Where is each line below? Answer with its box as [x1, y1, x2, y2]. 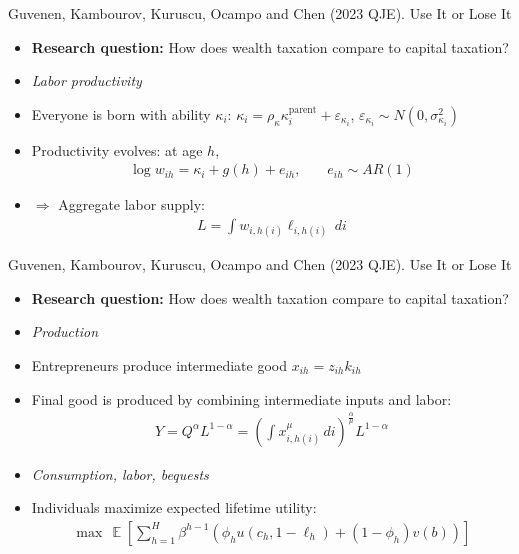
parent [288, 104, 317, 115]
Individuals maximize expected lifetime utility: [31, 497, 317, 518]
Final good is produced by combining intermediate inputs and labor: [31, 388, 452, 409]
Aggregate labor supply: [58, 194, 205, 215]
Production [31, 321, 99, 342]
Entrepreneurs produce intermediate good [31, 355, 288, 375]
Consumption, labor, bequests [31, 463, 209, 484]
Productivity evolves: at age [31, 139, 203, 160]
